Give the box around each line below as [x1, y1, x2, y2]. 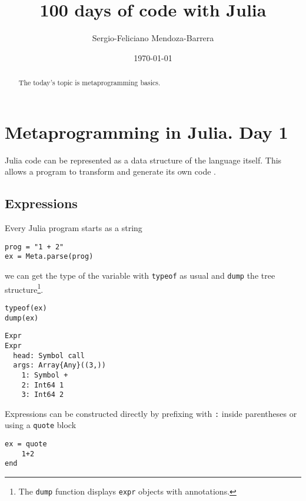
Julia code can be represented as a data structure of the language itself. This [5, 153, 282, 166]
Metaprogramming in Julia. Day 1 [5, 119, 288, 143]
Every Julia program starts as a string [5, 222, 142, 234]
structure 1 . [5, 281, 44, 295]
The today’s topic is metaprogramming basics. [18, 78, 161, 88]
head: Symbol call [13, 351, 85, 360]
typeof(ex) [5, 303, 47, 312]
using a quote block [5, 419, 76, 431]
